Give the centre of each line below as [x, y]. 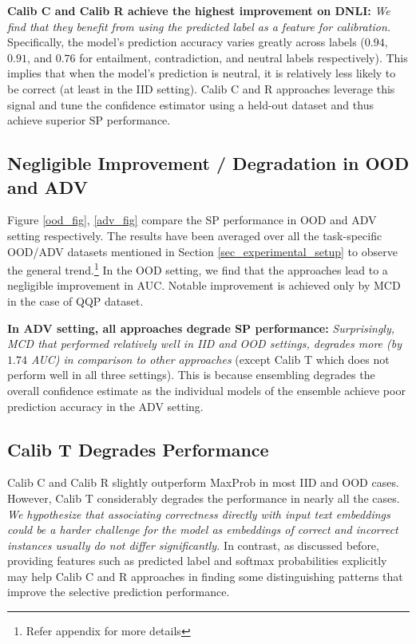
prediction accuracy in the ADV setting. [105, 406]
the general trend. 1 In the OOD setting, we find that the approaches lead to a [198, 269]
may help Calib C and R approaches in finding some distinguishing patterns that [205, 576]
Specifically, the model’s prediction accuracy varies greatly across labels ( [186, 42]
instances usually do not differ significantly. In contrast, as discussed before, [193, 545]
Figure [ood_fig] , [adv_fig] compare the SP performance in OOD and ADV [192, 220]
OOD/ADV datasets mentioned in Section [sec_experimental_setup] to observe [202, 251]
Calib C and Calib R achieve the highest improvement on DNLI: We [199, 10]
